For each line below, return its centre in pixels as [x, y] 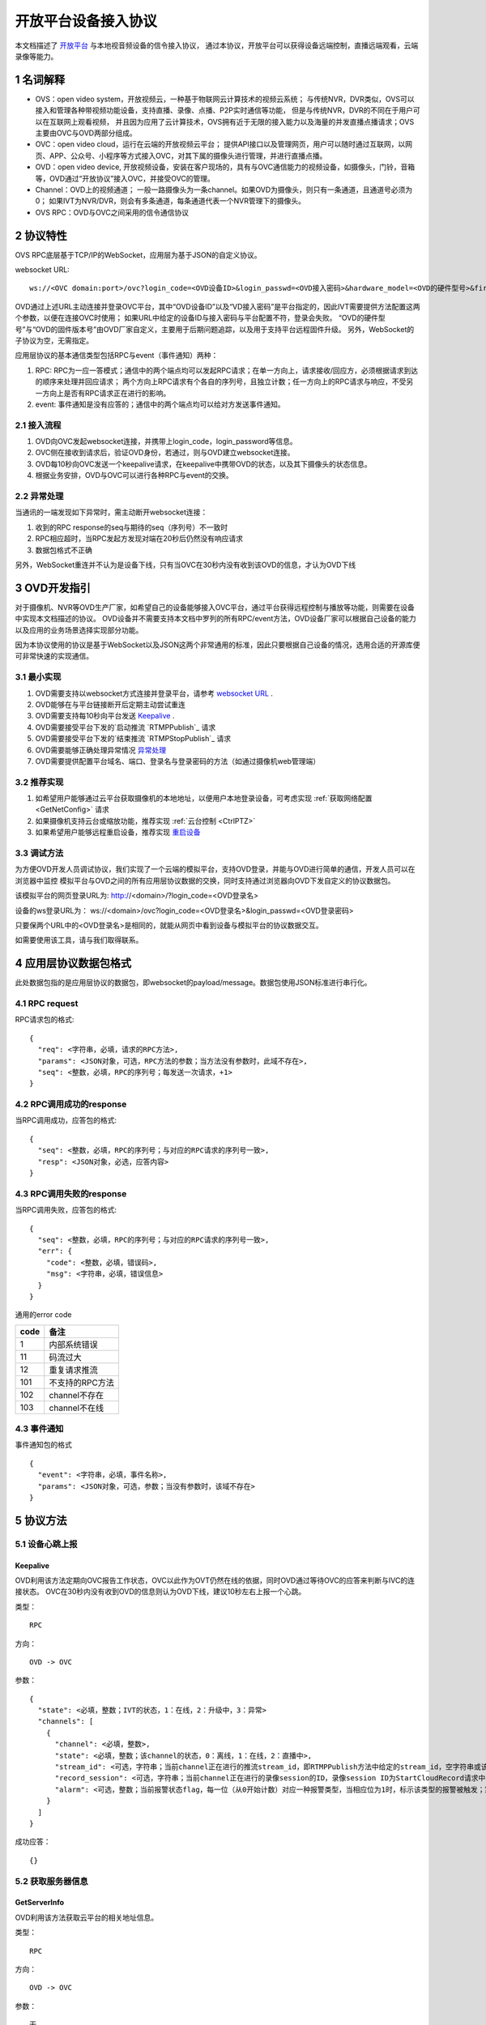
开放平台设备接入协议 [86, 21]
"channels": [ [66, 1722]
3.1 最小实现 [38, 677]
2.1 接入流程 [38, 425]
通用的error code [43, 1315]
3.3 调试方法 [39, 853]
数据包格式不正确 [64, 550]
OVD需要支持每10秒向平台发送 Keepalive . [105, 716]
